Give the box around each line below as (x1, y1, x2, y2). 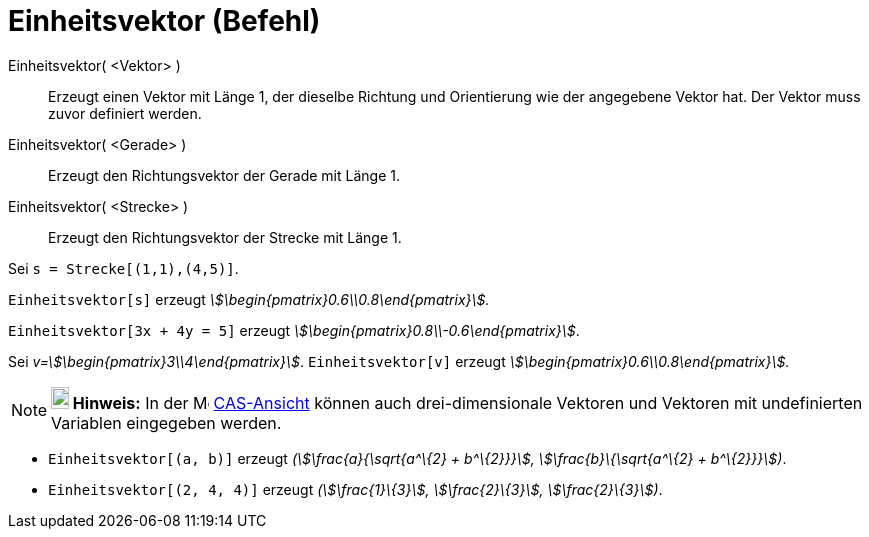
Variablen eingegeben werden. (51, 412, 282, 433)
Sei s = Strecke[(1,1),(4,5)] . (8, 259, 239, 277)
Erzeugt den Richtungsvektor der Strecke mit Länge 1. (48, 228, 402, 246)
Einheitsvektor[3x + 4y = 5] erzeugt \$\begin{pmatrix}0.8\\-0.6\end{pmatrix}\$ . (8, 321, 580, 339)
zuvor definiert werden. (48, 104, 202, 122)
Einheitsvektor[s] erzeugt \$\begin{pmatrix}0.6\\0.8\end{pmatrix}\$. (8, 290, 490, 308)
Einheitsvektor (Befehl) (8, 4, 321, 38)
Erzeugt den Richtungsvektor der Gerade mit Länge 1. (48, 166, 400, 184)
